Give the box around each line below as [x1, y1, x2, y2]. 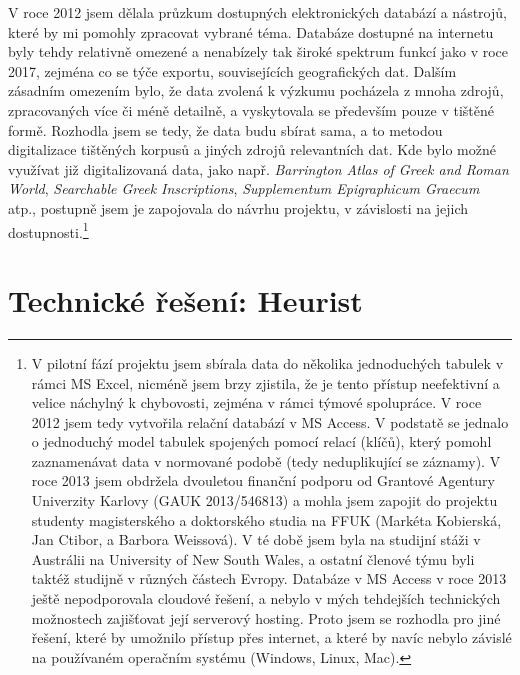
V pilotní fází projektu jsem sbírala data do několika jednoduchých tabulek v [31, 352, 504, 373]
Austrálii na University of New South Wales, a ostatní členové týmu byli [31, 548, 475, 569]
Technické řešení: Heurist [8, 279, 363, 320]
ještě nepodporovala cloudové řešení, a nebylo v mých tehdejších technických [31, 588, 501, 609]
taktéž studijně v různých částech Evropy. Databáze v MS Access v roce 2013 [31, 568, 507, 589]
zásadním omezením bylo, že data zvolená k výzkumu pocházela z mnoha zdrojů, [8, 80, 504, 101]
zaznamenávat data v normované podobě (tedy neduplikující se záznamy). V [31, 450, 501, 471]
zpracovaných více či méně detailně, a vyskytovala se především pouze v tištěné [8, 99, 495, 120]
